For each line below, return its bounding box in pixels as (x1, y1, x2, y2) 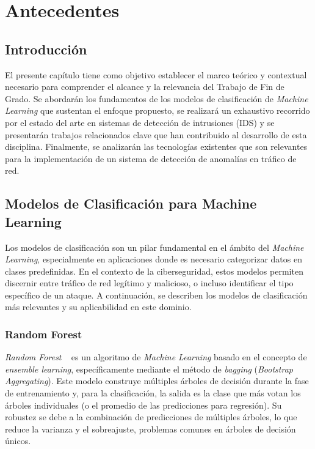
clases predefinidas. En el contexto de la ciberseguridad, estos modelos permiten (5, 264, 303, 277)
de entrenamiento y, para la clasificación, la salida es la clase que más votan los (5, 387, 301, 399)
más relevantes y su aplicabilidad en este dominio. (5, 300, 192, 313)
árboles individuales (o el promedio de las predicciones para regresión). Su (5, 398, 282, 411)
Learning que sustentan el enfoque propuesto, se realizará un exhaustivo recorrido (5, 104, 310, 117)
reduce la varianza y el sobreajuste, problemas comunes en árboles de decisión (5, 422, 296, 435)
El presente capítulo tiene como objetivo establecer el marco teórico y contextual (5, 68, 307, 81)
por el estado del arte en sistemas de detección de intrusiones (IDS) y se (5, 116, 275, 128)
